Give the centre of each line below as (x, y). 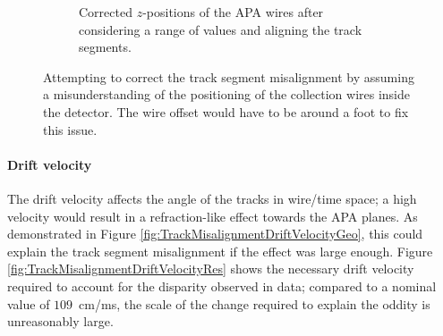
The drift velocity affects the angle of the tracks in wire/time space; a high (212, 198)
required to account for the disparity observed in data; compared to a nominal (222, 286)
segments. (105, 47)
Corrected (106, 12)
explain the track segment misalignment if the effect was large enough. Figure (220, 251)
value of (29, 303)
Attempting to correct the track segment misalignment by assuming (229, 76)
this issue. (70, 129)
